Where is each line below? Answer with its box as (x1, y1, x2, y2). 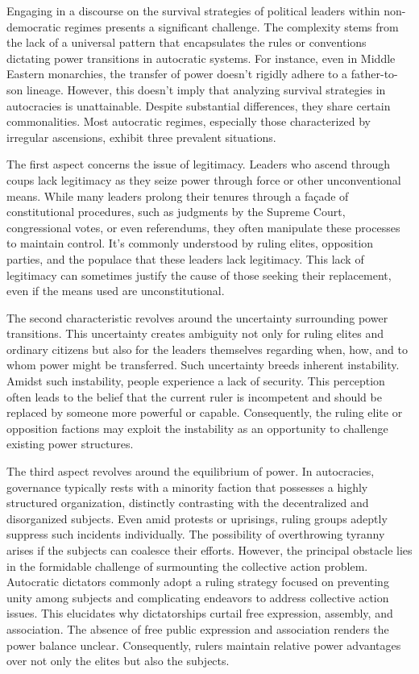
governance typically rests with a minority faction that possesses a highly (6, 478, 368, 495)
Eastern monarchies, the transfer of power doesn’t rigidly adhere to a (6, 65, 348, 82)
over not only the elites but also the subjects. (6, 652, 230, 669)
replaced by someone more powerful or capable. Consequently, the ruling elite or (6, 404, 403, 421)
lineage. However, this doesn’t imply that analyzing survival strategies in (26, 81, 386, 98)
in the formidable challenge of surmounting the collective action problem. (6, 557, 368, 574)
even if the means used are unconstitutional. (6, 282, 225, 299)
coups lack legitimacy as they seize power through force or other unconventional (6, 171, 401, 188)
